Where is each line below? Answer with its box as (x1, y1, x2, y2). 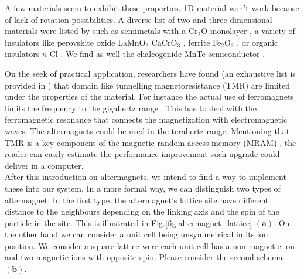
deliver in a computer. (5, 159, 84, 171)
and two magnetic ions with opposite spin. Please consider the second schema (5, 251, 283, 263)
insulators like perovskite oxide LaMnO (5, 36, 146, 48)
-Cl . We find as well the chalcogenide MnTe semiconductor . (47, 47, 265, 60)
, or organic (237, 36, 278, 48)
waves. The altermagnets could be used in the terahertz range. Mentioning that (5, 124, 290, 137)
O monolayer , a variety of (201, 25, 295, 37)
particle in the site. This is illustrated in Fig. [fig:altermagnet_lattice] (5, 216, 252, 229)
